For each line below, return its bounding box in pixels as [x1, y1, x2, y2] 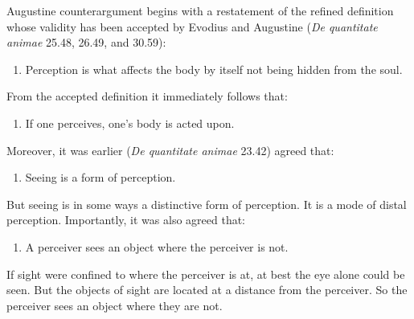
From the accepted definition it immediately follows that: [6, 88, 288, 104]
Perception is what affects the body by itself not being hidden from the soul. [25, 60, 403, 77]
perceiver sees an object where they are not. [6, 297, 223, 313]
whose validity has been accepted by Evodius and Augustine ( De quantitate [6, 18, 378, 35]
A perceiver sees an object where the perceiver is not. [25, 238, 289, 255]
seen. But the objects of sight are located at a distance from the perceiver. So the [6, 281, 408, 298]
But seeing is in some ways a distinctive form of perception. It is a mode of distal [6, 195, 407, 212]
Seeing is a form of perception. [25, 169, 176, 186]
